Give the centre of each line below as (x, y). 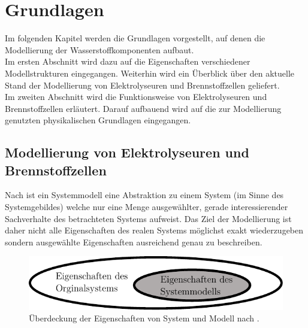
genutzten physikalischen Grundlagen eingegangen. (98, 120)
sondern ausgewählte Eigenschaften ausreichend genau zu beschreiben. (134, 242)
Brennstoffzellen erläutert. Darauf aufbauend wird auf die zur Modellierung (143, 108)
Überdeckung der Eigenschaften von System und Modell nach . (144, 318)
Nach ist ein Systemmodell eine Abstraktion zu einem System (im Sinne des (144, 195)
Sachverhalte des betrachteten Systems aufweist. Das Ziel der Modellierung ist (148, 218)
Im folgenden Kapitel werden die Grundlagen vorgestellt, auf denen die (135, 38)
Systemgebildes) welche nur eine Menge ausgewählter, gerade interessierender (147, 207)
